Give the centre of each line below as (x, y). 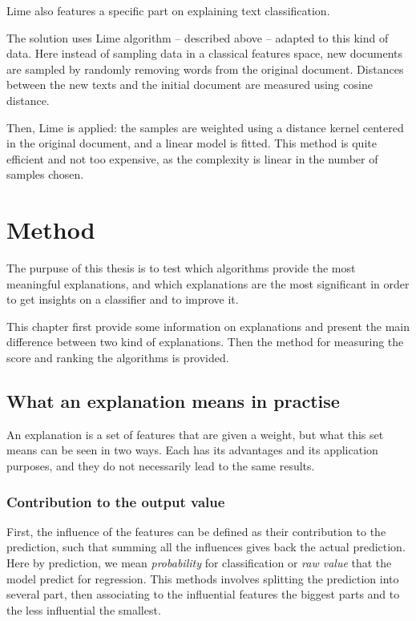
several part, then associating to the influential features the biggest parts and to (203, 594)
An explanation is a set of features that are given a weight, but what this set (195, 434)
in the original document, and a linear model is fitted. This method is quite (192, 143)
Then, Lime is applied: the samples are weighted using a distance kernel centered (205, 127)
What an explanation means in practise (173, 401)
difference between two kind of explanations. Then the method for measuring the (205, 342)
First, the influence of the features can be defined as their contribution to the (196, 531)
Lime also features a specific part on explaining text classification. (168, 10)
